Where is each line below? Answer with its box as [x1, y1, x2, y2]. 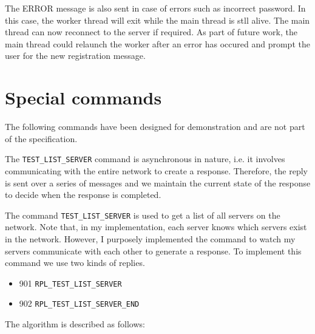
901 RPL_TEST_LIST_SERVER [19, 276, 122, 289]
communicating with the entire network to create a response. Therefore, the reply [5, 164, 308, 177]
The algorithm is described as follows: [5, 318, 145, 330]
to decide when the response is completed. [5, 188, 161, 201]
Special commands [5, 85, 162, 110]
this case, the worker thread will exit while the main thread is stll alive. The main [5, 13, 310, 26]
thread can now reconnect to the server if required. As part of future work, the [5, 26, 297, 38]
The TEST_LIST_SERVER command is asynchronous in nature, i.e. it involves [5, 152, 285, 165]
